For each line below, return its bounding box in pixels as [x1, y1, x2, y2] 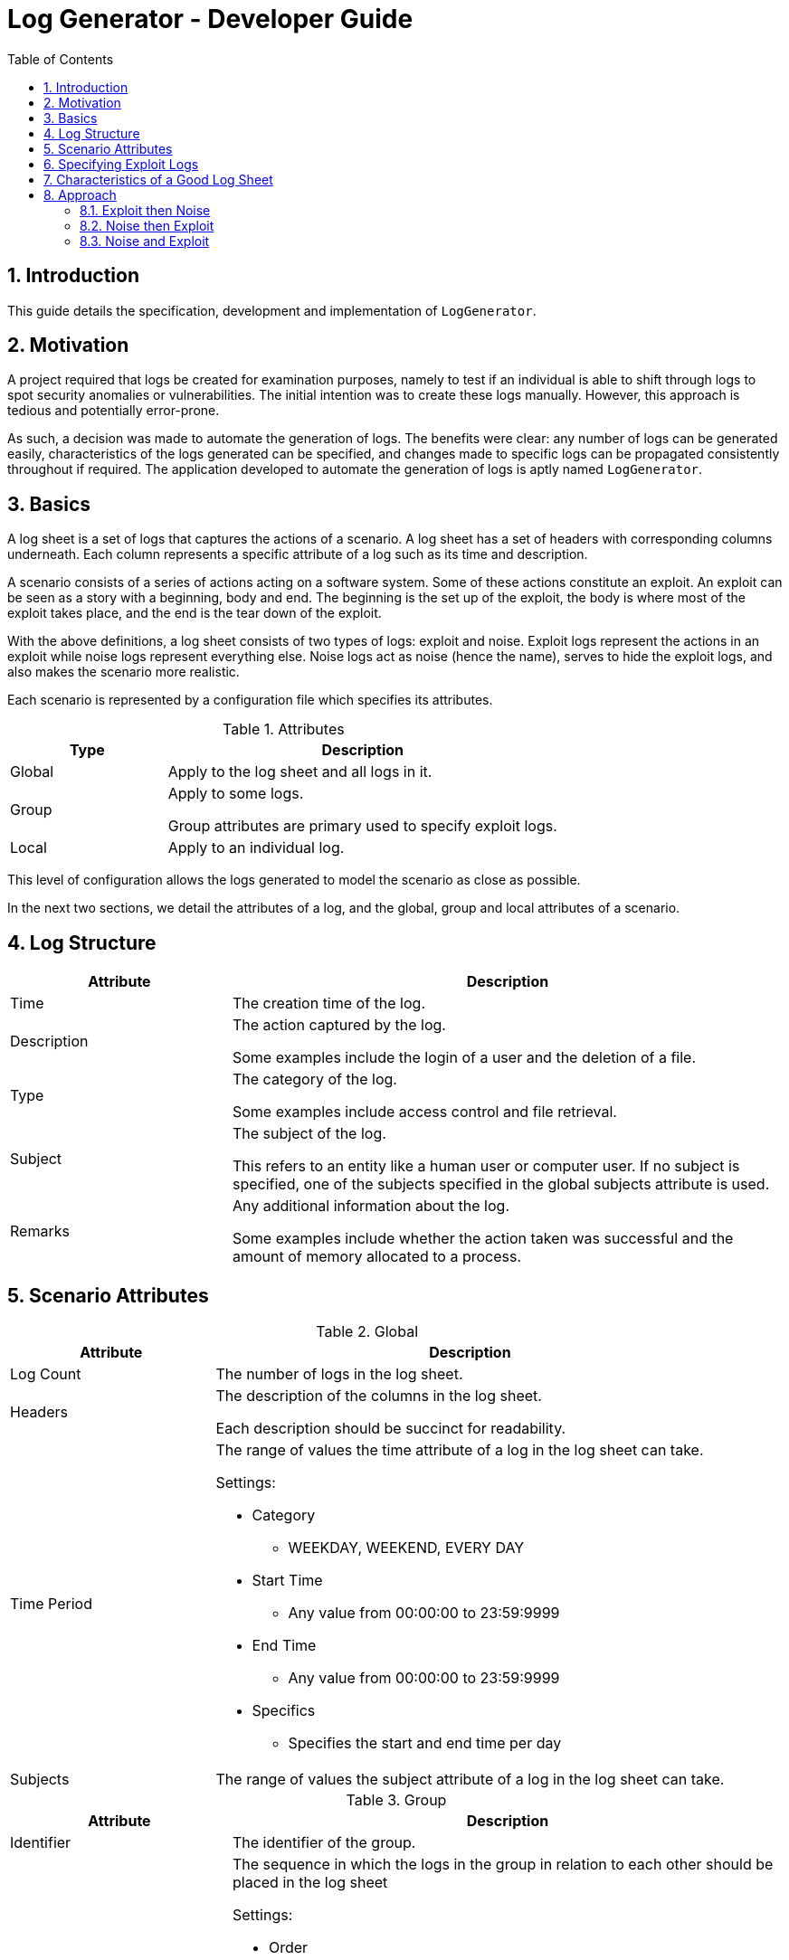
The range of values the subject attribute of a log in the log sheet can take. [215, 1769, 725, 1788]
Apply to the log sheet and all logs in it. [167, 762, 433, 781]
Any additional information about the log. [232, 1197, 509, 1216]
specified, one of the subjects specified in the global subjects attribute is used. [232, 1175, 770, 1194]
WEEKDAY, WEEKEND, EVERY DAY [288, 1538, 525, 1557]
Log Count [10, 1364, 81, 1383]
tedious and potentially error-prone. [7, 402, 220, 419]
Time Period [10, 1594, 92, 1613]
